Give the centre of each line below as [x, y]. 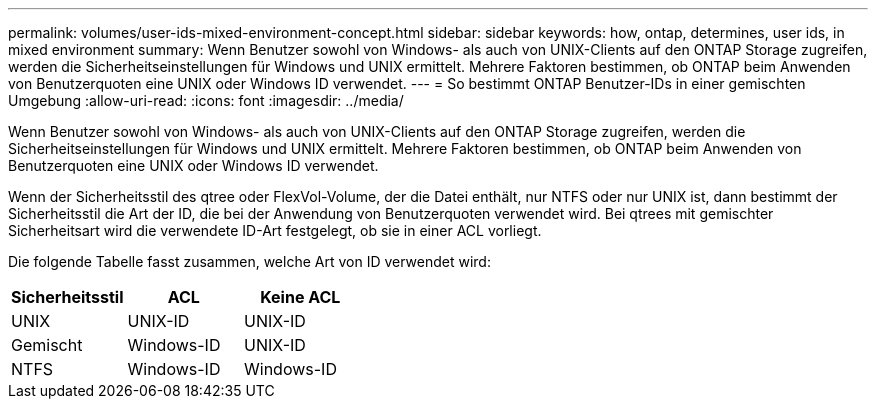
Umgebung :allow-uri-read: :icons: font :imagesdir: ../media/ [206, 100]
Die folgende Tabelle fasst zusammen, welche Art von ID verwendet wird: [249, 261]
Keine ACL [300, 297]
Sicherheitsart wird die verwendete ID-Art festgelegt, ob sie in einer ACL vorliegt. [275, 230]
